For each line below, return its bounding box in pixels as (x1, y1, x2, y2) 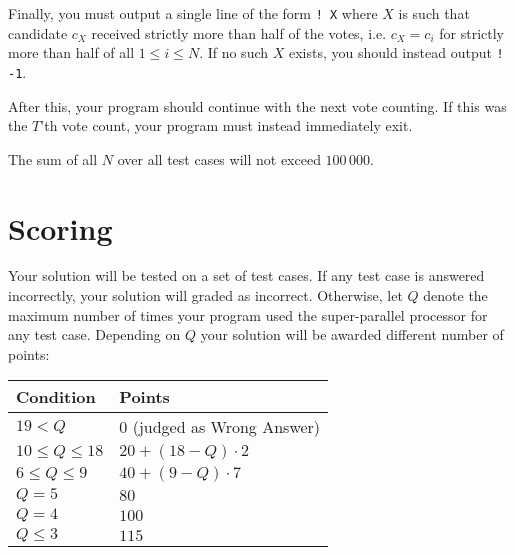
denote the (423, 285, 488, 306)
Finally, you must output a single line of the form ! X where (8, 3, 378, 23)
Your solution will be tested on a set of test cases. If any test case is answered (8, 265, 485, 286)
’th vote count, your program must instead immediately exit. (40, 115, 413, 136)
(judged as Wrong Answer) (132, 415, 321, 439)
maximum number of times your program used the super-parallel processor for (8, 304, 488, 325)
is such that (398, 3, 470, 23)
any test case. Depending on (8, 324, 181, 345)
